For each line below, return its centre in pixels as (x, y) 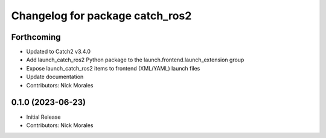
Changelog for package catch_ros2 (101, 16)
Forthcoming (36, 37)
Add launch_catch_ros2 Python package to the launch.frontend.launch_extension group (135, 60)
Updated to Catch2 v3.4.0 (58, 52)
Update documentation (55, 77)
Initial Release (43, 117)
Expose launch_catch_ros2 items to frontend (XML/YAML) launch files (113, 68)
